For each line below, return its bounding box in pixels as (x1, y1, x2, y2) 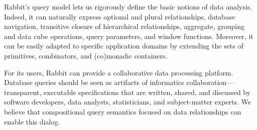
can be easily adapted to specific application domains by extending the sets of (4, 40, 243, 51)
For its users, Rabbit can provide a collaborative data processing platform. (4, 67, 233, 77)
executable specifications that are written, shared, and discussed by (44, 86, 251, 97)
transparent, (4, 86, 42, 97)
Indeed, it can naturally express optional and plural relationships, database (4, 11, 235, 21)
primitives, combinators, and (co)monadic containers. (4, 50, 168, 60)
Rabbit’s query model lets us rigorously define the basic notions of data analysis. (4, 1, 252, 11)
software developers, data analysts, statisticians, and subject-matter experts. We (4, 96, 251, 107)
